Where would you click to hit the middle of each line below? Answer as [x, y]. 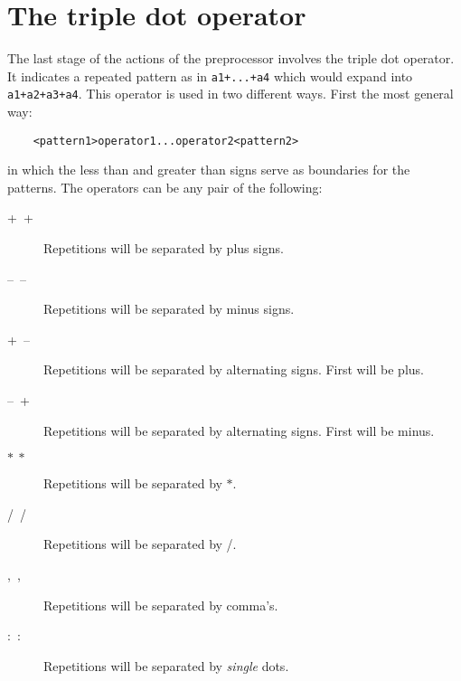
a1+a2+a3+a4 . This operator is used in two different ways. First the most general [230, 94]
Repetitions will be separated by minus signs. [169, 309]
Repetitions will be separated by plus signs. [164, 248]
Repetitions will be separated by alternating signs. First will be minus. [239, 430]
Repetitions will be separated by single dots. [166, 665]
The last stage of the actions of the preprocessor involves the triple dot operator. [231, 58]
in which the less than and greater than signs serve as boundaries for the [209, 170]
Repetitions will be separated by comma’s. [161, 605]
